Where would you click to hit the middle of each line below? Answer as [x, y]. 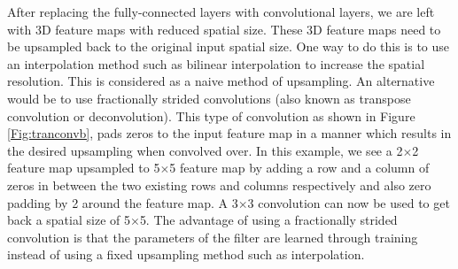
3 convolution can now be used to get [349, 202]
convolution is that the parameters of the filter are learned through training [213, 237]
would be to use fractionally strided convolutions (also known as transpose [209, 98]
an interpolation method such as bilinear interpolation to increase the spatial [216, 63]
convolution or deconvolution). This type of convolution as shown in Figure [211, 115]
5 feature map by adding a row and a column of [299, 168]
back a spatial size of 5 [69, 220]
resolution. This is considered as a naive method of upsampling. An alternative [221, 81]
